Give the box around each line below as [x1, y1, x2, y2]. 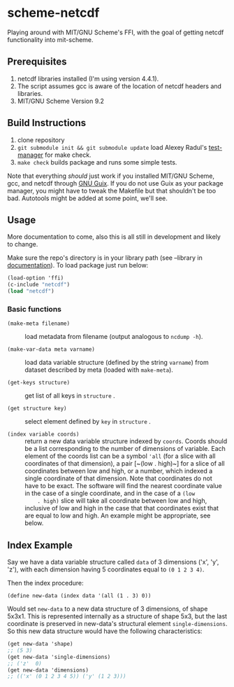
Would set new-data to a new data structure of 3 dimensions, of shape [7, 604, 208, 613]
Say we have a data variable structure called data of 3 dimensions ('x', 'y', [7, 558, 219, 567]
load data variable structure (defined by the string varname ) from [24, 359, 209, 367]
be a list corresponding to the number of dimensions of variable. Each [24, 445, 226, 453]
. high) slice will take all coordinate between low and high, [37, 497, 207, 505]
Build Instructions [7, 117, 87, 129]
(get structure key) [7, 405, 68, 412]
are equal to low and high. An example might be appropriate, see [24, 511, 211, 520]
